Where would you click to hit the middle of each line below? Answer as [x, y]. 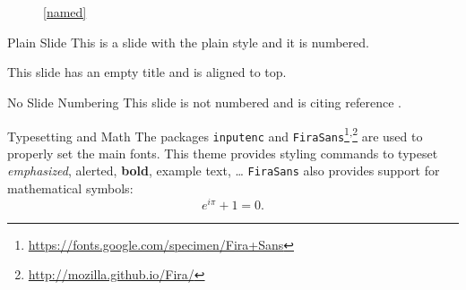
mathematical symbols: [70, 188]
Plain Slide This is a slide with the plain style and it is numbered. [188, 42]
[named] [65, 12]
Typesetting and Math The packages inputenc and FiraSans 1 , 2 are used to [215, 134]
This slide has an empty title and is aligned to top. [147, 72]
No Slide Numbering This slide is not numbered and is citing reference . [204, 102]
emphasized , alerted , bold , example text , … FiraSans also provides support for [224, 171]
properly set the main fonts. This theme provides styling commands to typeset [223, 153]
